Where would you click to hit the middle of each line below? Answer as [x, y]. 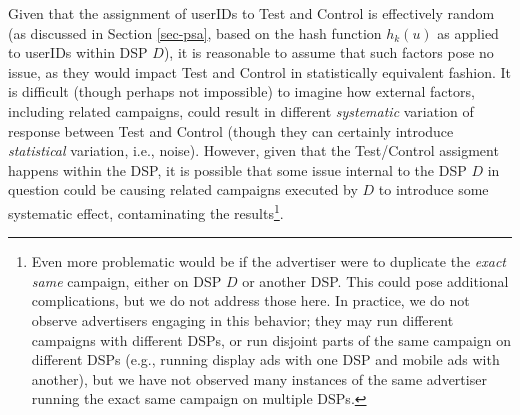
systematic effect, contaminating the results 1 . [146, 211]
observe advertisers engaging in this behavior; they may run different [242, 319]
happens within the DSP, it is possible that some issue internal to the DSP [237, 169]
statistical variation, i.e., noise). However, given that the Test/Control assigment [253, 150]
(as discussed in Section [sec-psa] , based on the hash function [195, 32]
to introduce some [433, 189]
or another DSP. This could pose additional [375, 280]
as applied [468, 32]
